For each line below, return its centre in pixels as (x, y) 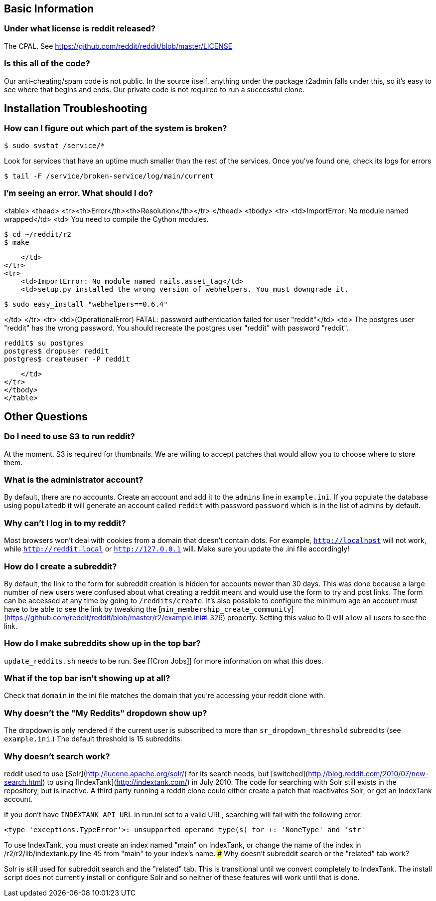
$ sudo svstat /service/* (55, 145)
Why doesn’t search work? (57, 756)
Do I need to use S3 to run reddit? (70, 437)
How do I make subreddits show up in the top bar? (102, 643)
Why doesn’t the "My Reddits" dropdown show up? (106, 713)
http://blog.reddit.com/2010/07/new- (368, 773)
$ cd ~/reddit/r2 (38, 234)
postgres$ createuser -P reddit (67, 359)
